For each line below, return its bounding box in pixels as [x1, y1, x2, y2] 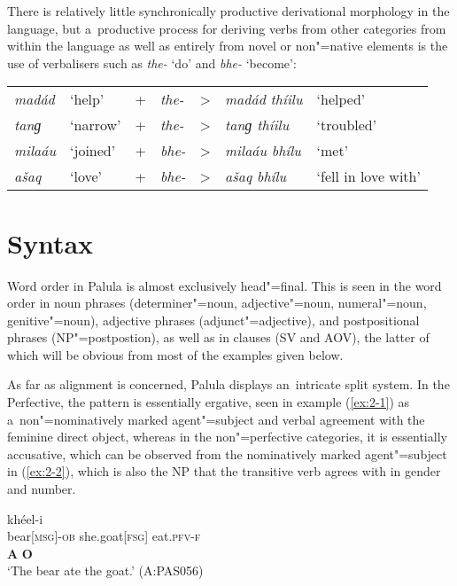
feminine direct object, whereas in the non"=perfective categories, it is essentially [7, 427, 447, 446]
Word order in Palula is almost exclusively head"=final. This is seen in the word [7, 276, 442, 294]
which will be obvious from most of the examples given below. [7, 345, 344, 363]
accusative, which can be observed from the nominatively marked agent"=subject [7, 444, 447, 463]
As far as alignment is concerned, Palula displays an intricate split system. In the [7, 375, 450, 394]
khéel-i [7, 509, 43, 527]
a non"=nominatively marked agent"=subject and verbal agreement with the [7, 410, 425, 428]
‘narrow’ [70, 114, 121, 136]
